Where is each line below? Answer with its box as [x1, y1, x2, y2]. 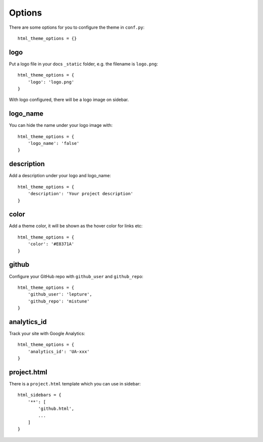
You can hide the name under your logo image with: [9, 122, 113, 128]
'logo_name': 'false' [27, 141, 80, 146]
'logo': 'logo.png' [27, 79, 75, 85]
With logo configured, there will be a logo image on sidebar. [9, 97, 129, 102]
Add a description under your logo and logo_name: [9, 173, 112, 179]
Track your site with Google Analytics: [9, 331, 85, 337]
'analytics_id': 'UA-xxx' [27, 349, 90, 354]
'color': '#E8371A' [27, 241, 75, 247]
